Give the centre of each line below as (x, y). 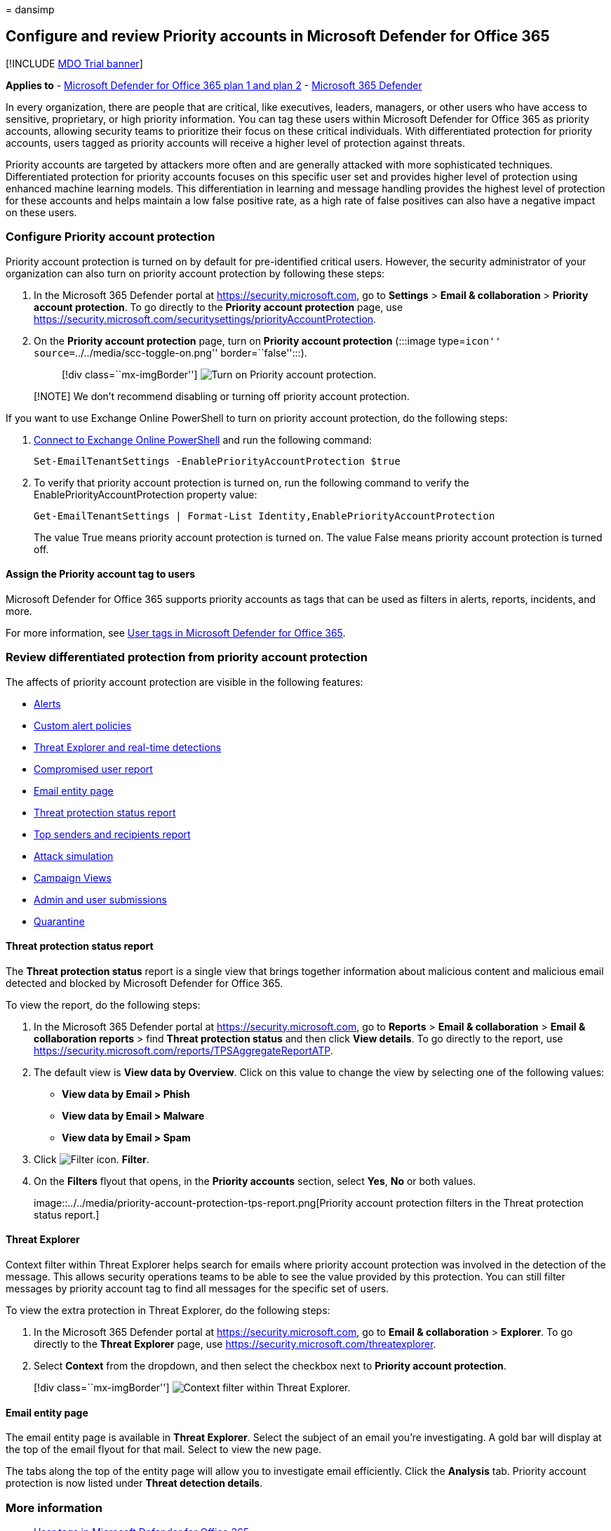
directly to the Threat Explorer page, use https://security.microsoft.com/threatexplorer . (235, 1344)
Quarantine (59, 921)
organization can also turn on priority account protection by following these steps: (195, 273)
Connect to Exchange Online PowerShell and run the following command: (203, 439)
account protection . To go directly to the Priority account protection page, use (219, 307)
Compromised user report (93, 769)
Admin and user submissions (100, 899)
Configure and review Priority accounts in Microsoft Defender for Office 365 (278, 37)
